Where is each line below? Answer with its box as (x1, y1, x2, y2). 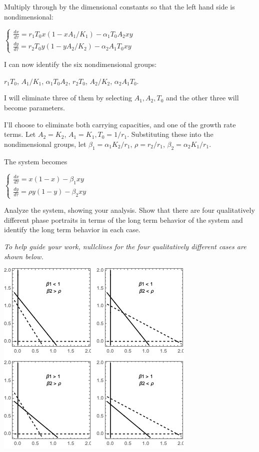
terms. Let (4, 129, 36, 139)
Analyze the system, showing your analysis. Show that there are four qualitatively (4, 205, 255, 215)
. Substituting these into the (127, 129, 213, 139)
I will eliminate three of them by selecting (4, 92, 132, 103)
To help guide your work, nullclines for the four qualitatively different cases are (4, 241, 246, 251)
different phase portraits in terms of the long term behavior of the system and (4, 214, 243, 225)
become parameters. (4, 102, 65, 113)
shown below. (4, 251, 43, 261)
